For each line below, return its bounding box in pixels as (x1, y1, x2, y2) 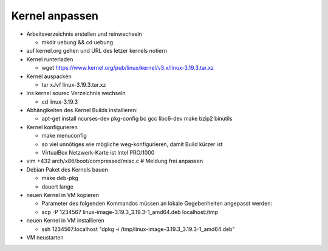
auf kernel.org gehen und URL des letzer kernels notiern (26, 47, 167, 55)
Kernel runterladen (26, 55, 73, 63)
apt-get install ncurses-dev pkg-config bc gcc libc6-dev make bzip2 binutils (41, 115, 233, 122)
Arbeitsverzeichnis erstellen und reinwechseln (26, 30, 142, 38)
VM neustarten (26, 233, 64, 241)
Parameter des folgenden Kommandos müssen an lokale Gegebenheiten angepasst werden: (41, 200, 273, 207)
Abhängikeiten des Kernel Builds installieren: (26, 107, 138, 114)
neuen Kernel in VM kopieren (26, 191, 100, 198)
